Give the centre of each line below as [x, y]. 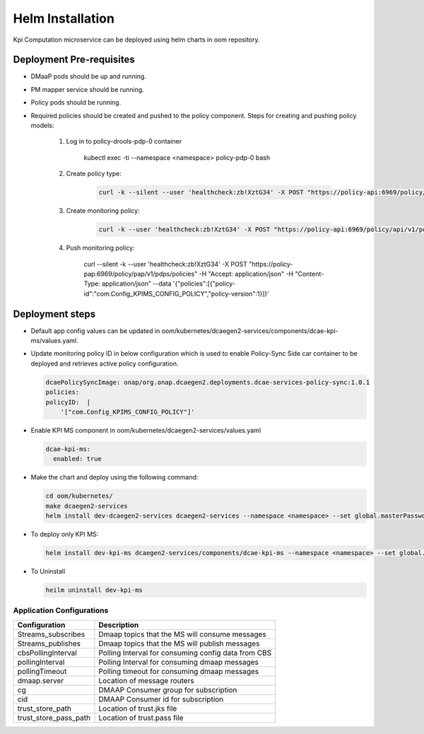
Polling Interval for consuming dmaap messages [179, 662]
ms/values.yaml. [54, 340]
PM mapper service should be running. [87, 89]
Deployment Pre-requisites [74, 60]
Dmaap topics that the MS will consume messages [182, 634]
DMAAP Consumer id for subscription [161, 699]
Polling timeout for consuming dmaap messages [179, 671]
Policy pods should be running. [76, 103]
